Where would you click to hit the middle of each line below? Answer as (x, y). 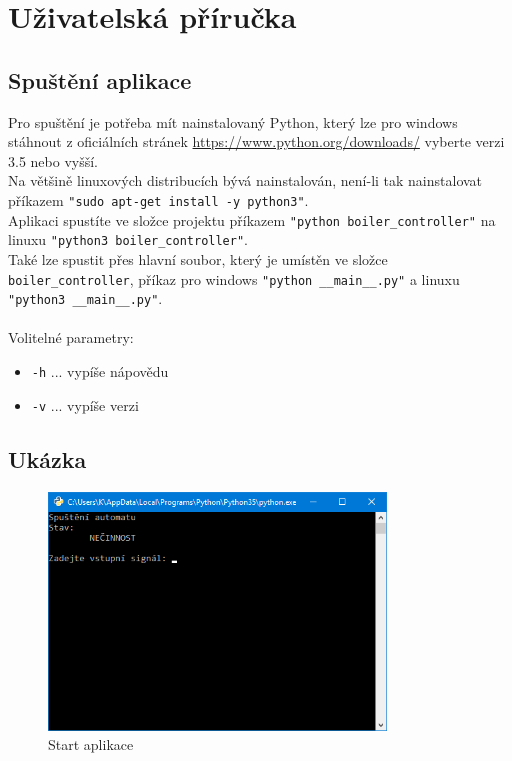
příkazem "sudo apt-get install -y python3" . (158, 199)
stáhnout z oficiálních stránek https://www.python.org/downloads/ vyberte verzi (256, 141)
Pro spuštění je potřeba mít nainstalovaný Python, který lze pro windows (233, 121)
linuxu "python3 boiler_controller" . (128, 239)
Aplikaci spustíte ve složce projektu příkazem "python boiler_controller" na (252, 219)
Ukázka (47, 458)
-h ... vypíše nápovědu (100, 371)
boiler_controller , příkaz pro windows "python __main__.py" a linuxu (234, 278)
